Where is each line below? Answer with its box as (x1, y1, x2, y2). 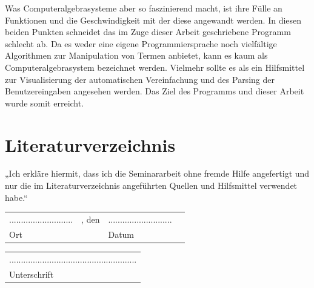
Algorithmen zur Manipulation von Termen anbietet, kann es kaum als (5, 49, 268, 62)
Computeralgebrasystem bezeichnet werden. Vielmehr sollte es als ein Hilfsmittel (5, 61, 305, 73)
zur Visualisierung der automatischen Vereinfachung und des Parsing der (5, 73, 275, 85)
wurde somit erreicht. (5, 96, 84, 109)
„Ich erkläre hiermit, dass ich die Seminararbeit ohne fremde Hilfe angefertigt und (5, 167, 310, 180)
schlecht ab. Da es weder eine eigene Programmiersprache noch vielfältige (5, 37, 277, 50)
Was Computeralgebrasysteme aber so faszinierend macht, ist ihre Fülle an (5, 2, 282, 14)
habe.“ (5, 191, 28, 203)
